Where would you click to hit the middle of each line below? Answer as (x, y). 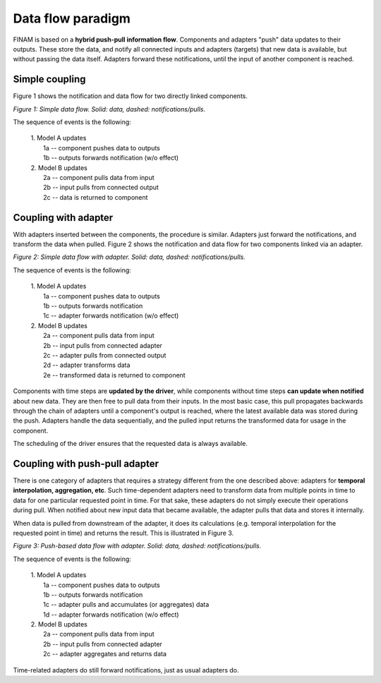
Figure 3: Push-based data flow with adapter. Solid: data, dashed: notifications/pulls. (137, 546)
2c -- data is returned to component (96, 197)
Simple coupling (49, 79)
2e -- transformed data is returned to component (115, 375)
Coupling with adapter (63, 218)
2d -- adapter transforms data (87, 365)
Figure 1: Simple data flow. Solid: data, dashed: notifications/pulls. (109, 109)
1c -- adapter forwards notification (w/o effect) (111, 316)
